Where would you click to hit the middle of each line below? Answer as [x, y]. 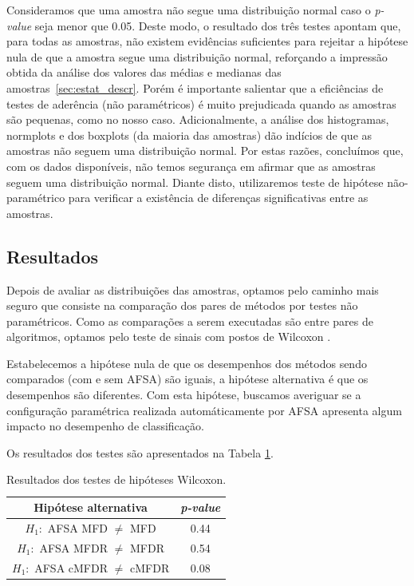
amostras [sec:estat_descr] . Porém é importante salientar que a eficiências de [195, 87]
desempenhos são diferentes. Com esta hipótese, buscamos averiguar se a [184, 395]
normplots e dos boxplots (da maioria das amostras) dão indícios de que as [189, 135]
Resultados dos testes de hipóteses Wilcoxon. [116, 479]
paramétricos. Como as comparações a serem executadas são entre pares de [190, 321]
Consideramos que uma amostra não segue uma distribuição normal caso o [189, 10]
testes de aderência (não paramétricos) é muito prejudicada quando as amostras [201, 103]
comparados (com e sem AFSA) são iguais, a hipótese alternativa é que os [187, 379]
